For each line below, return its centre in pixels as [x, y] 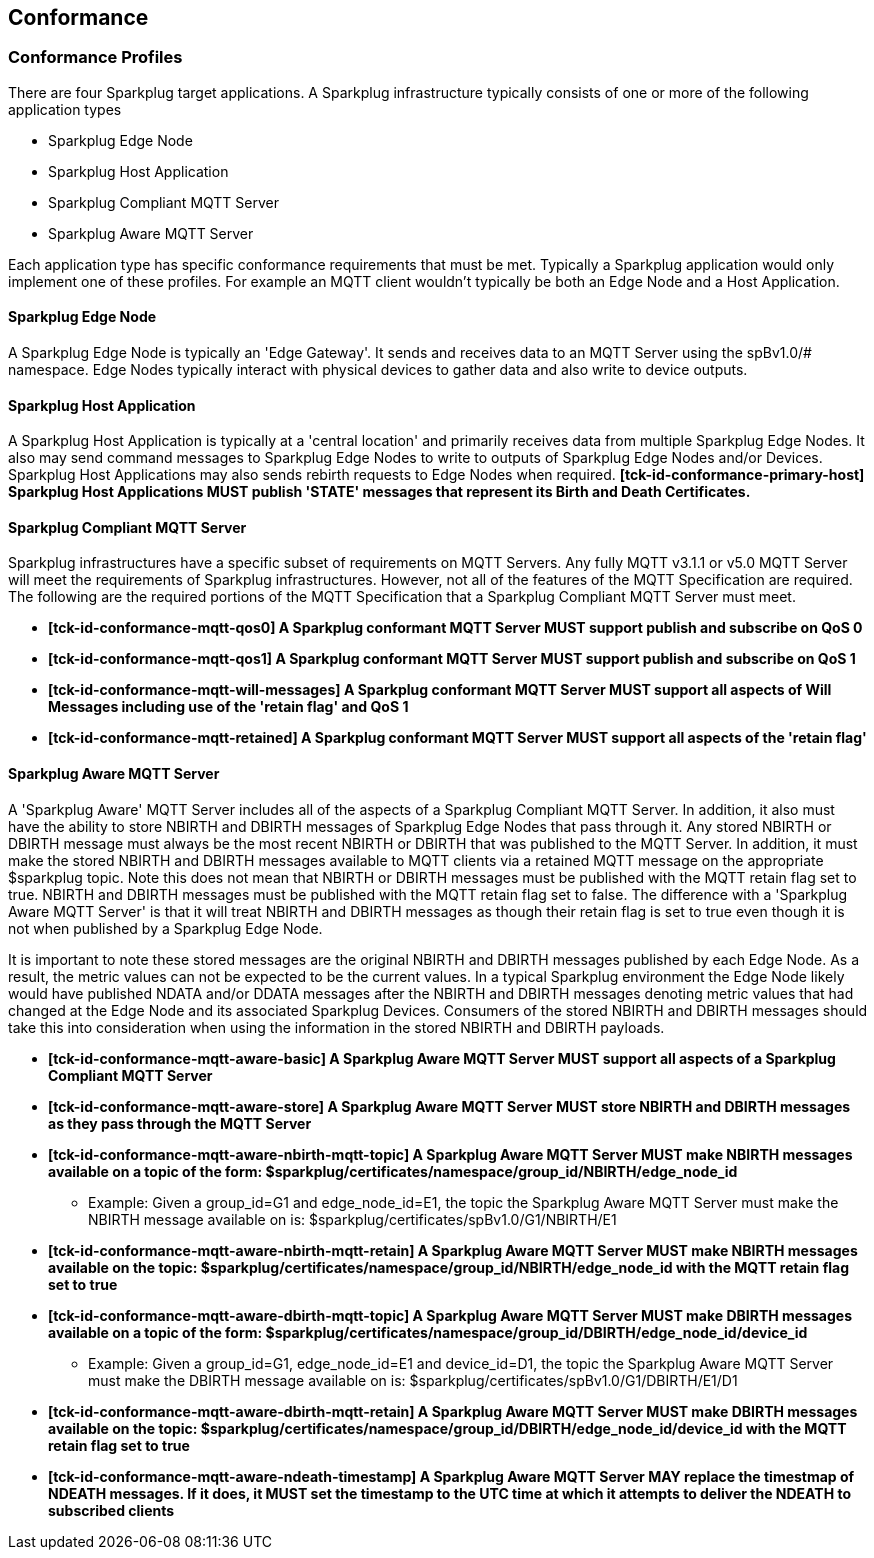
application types [65, 109]
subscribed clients [111, 1510]
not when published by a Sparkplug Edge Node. [165, 928]
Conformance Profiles [95, 57]
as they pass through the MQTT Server [180, 1123]
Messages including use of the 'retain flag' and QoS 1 [228, 707]
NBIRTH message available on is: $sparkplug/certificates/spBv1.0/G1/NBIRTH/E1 [352, 1219]
